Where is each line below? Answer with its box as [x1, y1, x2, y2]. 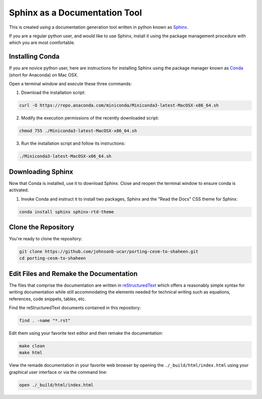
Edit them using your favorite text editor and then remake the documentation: [9, 330, 164, 336]
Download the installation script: [21, 90, 86, 95]
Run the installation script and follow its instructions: [21, 140, 126, 146]
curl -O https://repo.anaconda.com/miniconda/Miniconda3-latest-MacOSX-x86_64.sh [19, 103, 219, 108]
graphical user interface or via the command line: [9, 369, 108, 375]
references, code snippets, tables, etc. [9, 296, 86, 302]
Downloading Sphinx [9, 168, 73, 176]
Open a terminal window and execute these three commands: [9, 81, 132, 87]
